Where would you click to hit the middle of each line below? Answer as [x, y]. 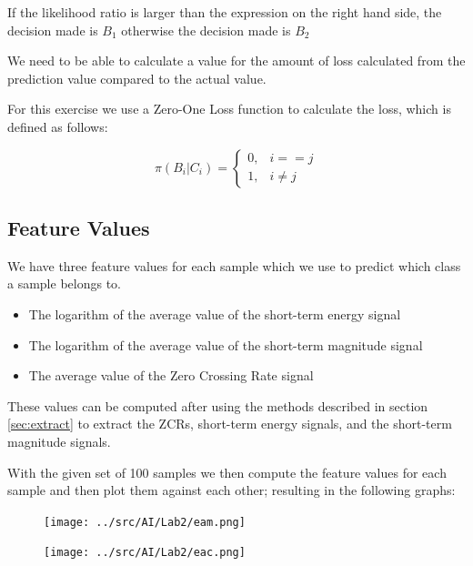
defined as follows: [58, 126]
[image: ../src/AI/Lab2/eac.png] [145, 553]
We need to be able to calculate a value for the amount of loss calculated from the [236, 61]
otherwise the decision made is [206, 30]
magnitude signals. [59, 441]
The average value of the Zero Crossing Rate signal [171, 375]
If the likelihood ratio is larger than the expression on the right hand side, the [225, 12]
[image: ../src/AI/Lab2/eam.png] [145, 522]
